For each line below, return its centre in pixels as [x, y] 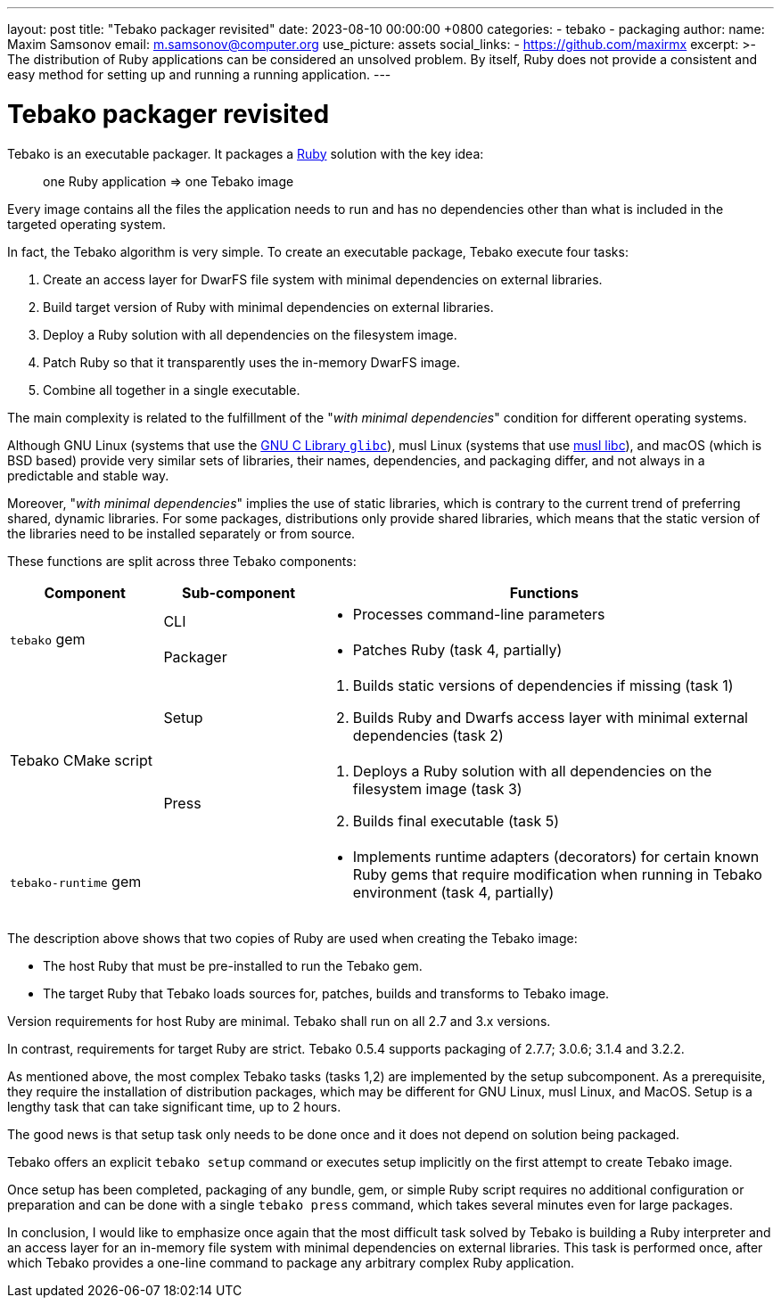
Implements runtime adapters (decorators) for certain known [556, 856]
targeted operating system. [86, 224]
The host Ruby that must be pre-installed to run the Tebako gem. [233, 965]
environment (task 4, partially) [453, 892]
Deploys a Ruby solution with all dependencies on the [532, 771]
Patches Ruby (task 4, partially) [457, 649]
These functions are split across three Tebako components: [182, 561]
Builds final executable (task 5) [456, 821]
